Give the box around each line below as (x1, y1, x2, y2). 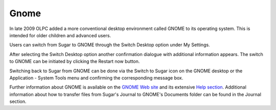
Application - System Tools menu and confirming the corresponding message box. (9, 74, 183, 81)
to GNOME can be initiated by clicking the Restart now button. (9, 59, 140, 65)
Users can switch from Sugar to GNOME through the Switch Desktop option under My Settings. (9, 42, 210, 48)
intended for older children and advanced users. (9, 32, 111, 38)
